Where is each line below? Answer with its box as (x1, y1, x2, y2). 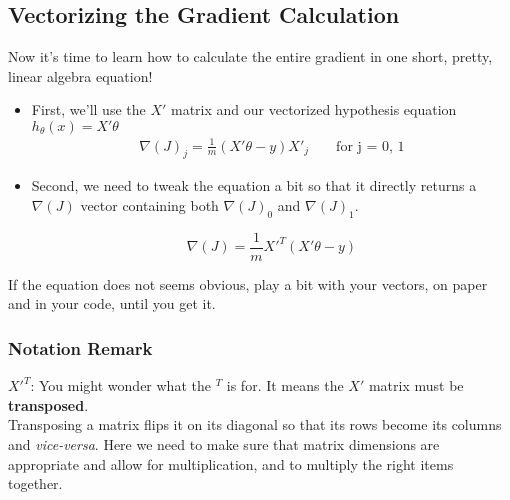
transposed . (8, 394, 89, 415)
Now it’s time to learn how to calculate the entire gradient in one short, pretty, (8, 46, 493, 67)
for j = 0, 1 (336, 139, 405, 154)
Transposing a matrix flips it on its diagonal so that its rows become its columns (8, 414, 502, 435)
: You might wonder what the (30, 375, 211, 396)
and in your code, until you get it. (8, 293, 216, 314)
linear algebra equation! (8, 65, 153, 86)
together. (8, 473, 63, 494)
